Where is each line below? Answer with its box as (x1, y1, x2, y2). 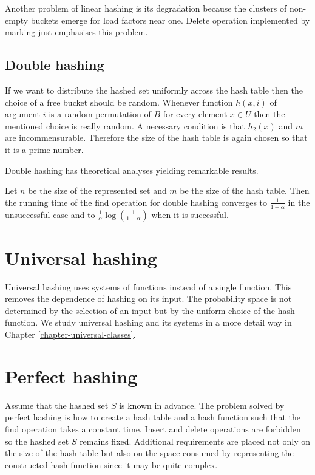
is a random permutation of (49, 108, 151, 120)
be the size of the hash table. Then (180, 184, 310, 197)
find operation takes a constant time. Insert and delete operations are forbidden (5, 422, 301, 435)
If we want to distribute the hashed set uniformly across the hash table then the (5, 83, 303, 96)
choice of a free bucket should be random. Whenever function (5, 95, 233, 108)
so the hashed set (5, 434, 69, 447)
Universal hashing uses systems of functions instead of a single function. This (5, 280, 292, 293)
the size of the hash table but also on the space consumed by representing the (5, 446, 294, 459)
